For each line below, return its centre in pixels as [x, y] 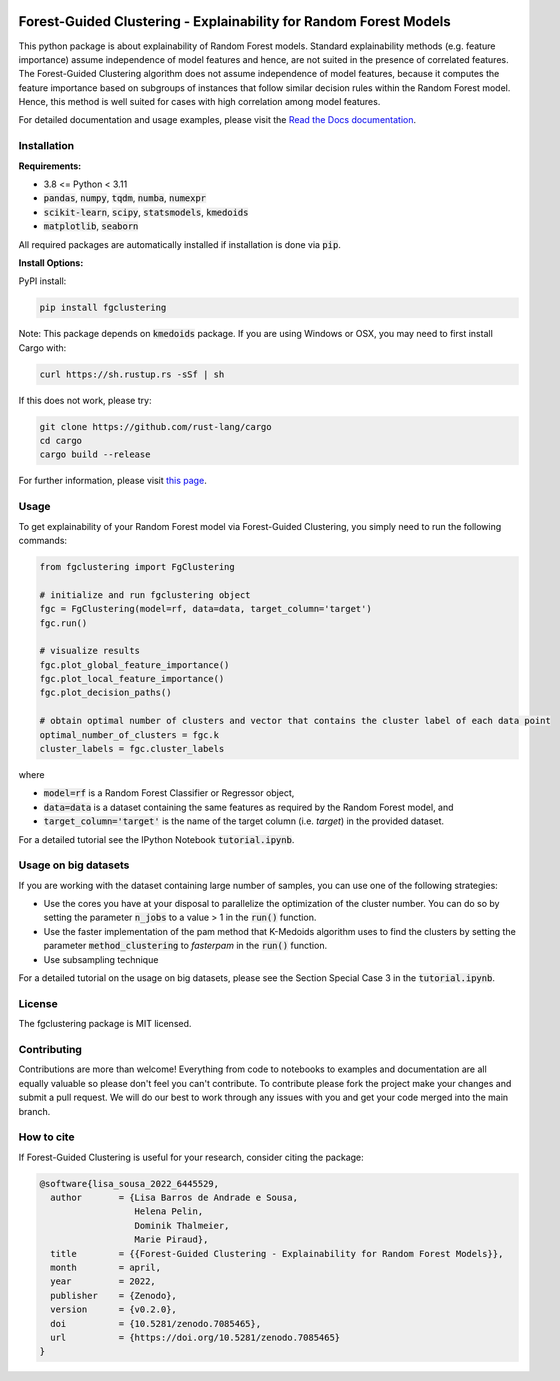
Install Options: [51, 262]
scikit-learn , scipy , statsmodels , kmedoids [146, 212]
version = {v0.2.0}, [113, 1309]
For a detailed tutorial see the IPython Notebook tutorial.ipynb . [156, 839]
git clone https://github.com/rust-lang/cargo [155, 426]
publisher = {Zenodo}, [113, 1295]
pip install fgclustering [103, 308]
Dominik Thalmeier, [182, 1225]
